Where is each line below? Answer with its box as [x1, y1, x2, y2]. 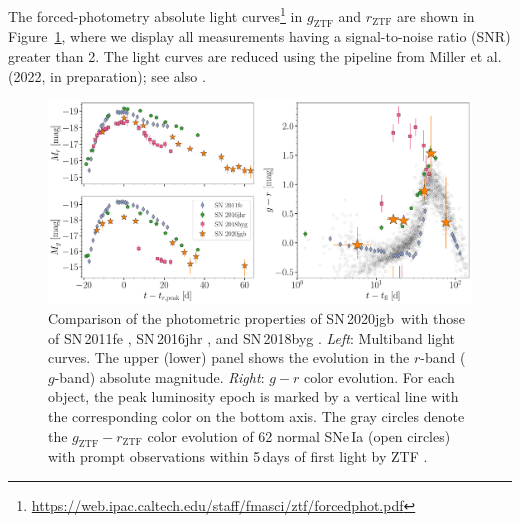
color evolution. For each [303, 366, 455, 387]
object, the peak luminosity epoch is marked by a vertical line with [48, 386, 459, 407]
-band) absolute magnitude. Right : [54, 366, 265, 387]
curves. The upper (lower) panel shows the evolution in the [48, 347, 410, 368]
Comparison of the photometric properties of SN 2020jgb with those [48, 307, 465, 328]
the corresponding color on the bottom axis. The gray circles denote [48, 405, 465, 426]
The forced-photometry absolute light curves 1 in [8, 3, 303, 26]
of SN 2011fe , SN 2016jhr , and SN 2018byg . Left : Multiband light [48, 327, 456, 348]
